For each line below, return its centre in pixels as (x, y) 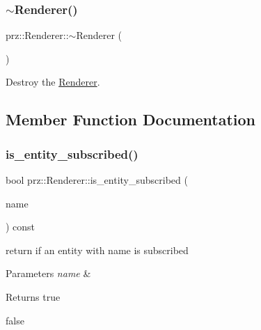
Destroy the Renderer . (53, 82)
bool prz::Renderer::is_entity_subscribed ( (97, 180)
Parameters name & (48, 273)
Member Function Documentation (131, 119)
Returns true (33, 296)
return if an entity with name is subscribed (97, 250)
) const (21, 227)
